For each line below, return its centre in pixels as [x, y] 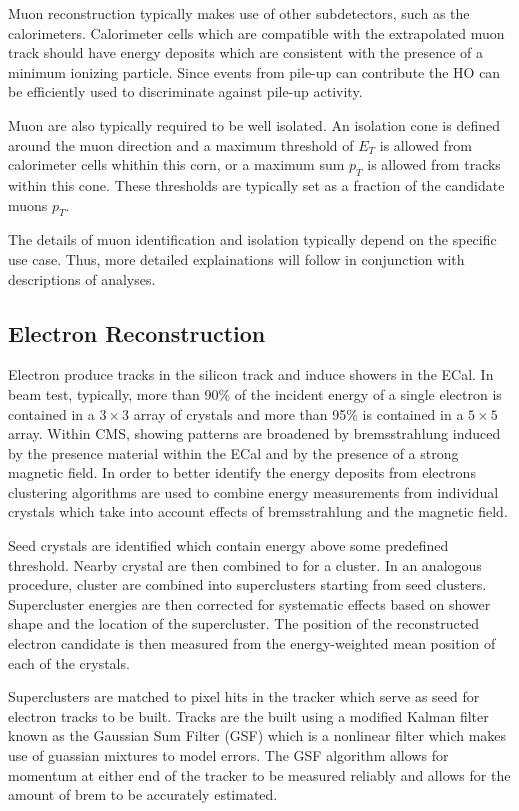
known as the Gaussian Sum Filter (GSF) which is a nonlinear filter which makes [257, 735]
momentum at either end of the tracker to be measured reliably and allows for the [259, 774]
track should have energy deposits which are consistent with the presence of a [246, 52]
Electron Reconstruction [137, 332]
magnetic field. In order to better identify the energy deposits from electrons [242, 472]
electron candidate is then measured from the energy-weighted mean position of [252, 643]
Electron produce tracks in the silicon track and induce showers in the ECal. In [251, 374]
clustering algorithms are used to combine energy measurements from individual [253, 491]
